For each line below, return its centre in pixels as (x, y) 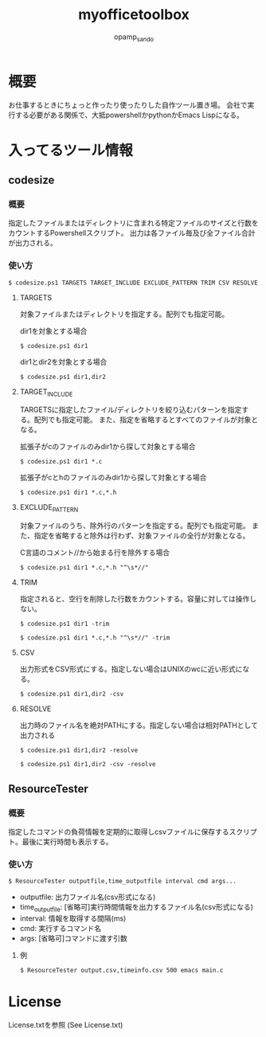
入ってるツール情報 (71, 150)
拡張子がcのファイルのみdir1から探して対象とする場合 (108, 447)
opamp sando (134, 37)
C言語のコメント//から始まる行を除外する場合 (95, 553)
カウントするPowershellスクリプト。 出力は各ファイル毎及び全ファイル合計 (132, 233)
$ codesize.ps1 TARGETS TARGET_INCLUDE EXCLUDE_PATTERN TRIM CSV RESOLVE (133, 283)
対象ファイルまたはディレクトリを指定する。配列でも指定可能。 (124, 314)
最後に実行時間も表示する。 (67, 841)
